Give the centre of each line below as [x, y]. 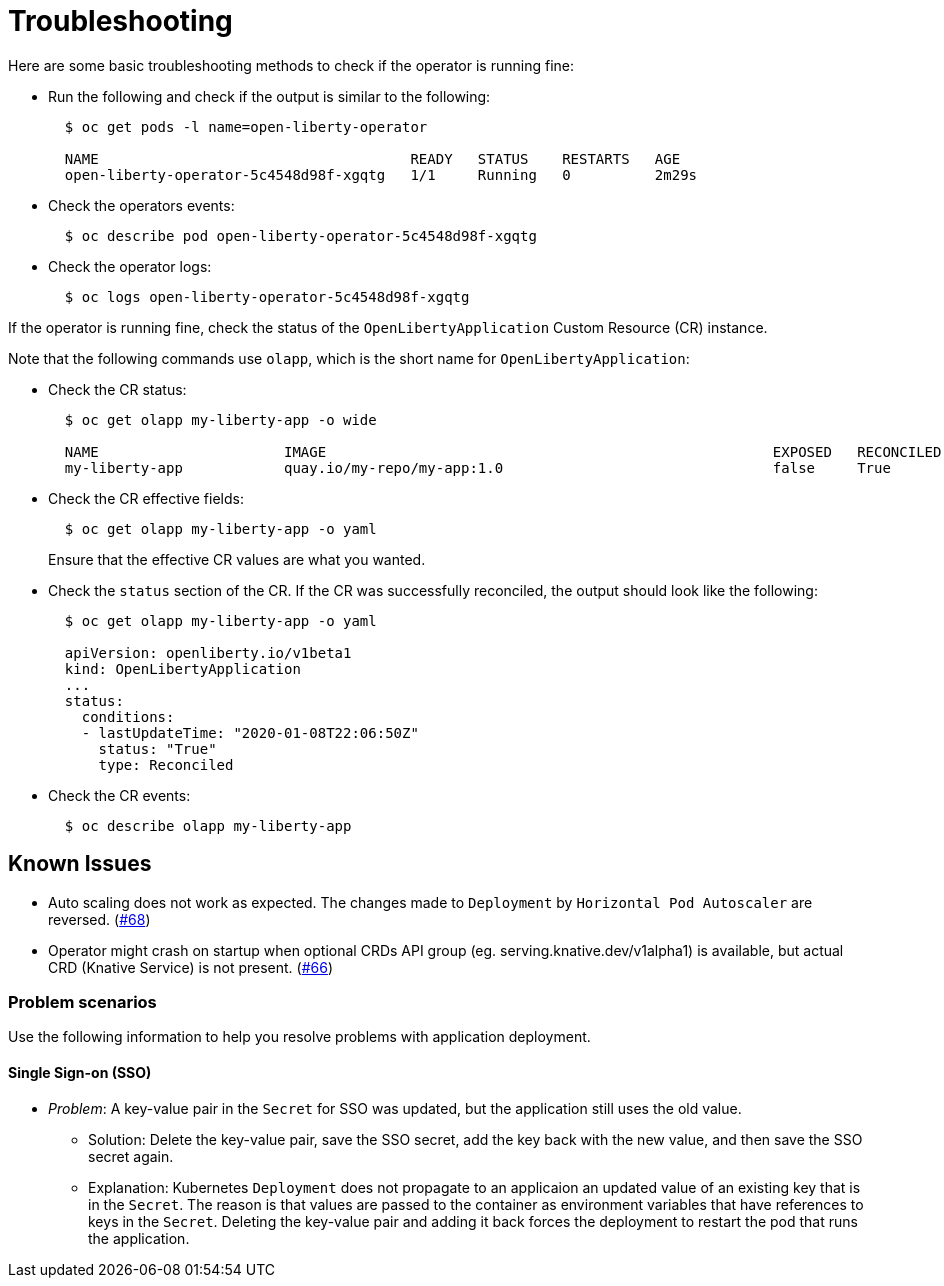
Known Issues [80, 864]
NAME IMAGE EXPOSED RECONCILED [503, 451]
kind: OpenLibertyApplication [182, 668]
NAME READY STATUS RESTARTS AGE [372, 158]
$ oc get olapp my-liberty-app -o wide [220, 419]
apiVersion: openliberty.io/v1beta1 [208, 652]
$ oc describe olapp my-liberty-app [208, 825]
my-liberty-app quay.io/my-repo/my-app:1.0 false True [477, 467]
